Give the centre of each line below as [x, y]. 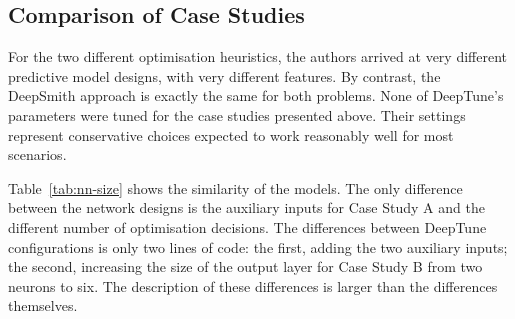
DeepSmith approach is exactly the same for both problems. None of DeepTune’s [256, 95]
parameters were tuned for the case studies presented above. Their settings [237, 114]
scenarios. [37, 154]
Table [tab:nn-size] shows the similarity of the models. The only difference [235, 187]
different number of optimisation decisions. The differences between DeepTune [247, 226]
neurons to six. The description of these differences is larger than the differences [253, 285]
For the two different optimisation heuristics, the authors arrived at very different [257, 56]
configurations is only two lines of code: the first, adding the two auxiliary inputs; [258, 246]
